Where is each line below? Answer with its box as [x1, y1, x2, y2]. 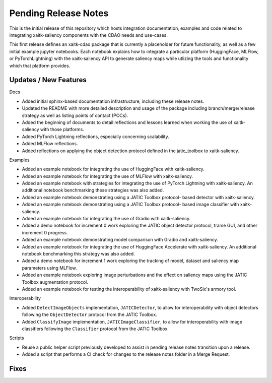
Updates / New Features [9, 76, 87, 84]
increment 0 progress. [22, 229, 68, 235]
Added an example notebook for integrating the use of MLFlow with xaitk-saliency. [22, 173, 193, 179]
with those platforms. [40, 126, 84, 133]
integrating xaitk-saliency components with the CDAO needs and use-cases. [9, 32, 168, 38]
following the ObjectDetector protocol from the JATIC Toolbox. [22, 311, 157, 317]
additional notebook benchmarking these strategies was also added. [22, 187, 164, 194]
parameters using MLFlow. [22, 265, 78, 271]
